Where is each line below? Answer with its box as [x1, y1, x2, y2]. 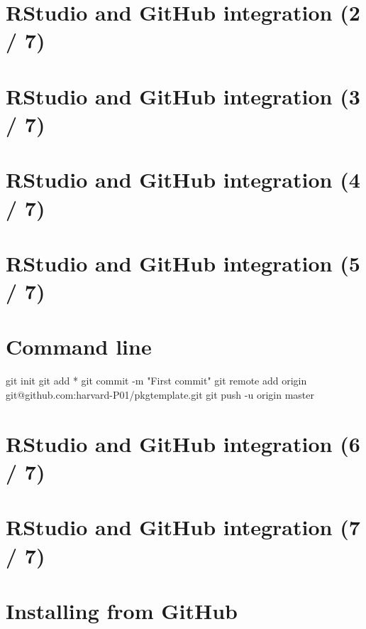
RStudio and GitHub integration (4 [6, 165, 360, 194]
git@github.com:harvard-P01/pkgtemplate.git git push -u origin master [6, 387, 314, 402]
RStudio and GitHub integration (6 [6, 429, 360, 458]
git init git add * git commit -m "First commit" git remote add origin [6, 373, 307, 388]
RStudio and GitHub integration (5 [6, 248, 360, 277]
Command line [6, 332, 152, 361]
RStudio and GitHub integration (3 [6, 81, 360, 110]
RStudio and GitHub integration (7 [6, 512, 360, 542]
